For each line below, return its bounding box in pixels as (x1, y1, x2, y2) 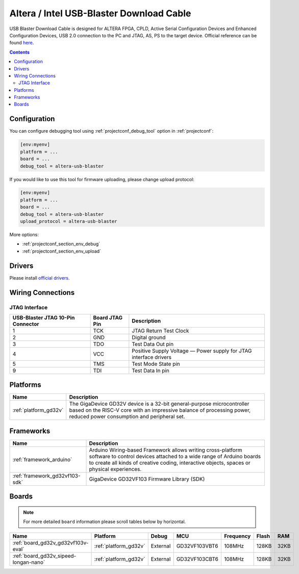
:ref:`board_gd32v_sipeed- (12, 552, 77, 559)
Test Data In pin (132, 367, 169, 374)
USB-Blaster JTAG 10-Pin (12, 314, 75, 321)
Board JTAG (93, 314, 123, 321)
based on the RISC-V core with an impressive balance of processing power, (69, 407, 251, 414)
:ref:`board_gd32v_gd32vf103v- (12, 539, 89, 546)
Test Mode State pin (132, 360, 181, 367)
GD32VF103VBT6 (176, 542, 218, 550)
